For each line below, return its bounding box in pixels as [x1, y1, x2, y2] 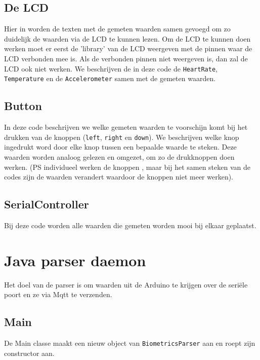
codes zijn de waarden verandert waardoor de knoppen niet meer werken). [4, 171, 234, 182]
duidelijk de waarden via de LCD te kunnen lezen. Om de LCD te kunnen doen [4, 33, 251, 44]
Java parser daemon [4, 249, 146, 270]
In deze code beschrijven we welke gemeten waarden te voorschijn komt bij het [4, 122, 248, 132]
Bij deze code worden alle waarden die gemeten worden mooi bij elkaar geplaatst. [4, 220, 256, 230]
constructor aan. [4, 347, 55, 358]
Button [4, 98, 42, 114]
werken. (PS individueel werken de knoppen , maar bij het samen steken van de [4, 161, 250, 172]
